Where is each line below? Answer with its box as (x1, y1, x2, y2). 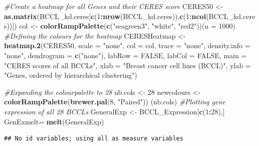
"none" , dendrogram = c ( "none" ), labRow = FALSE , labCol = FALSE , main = (4, 50, 247, 60)
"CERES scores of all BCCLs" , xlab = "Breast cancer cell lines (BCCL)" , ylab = (4, 60, 251, 70)
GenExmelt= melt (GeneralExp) (4, 116, 104, 126)
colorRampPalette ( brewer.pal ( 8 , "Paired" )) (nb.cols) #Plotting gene (4, 96, 225, 107)
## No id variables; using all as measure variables (4, 135, 183, 142)
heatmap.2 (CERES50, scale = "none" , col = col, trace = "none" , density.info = (4, 40, 250, 51)
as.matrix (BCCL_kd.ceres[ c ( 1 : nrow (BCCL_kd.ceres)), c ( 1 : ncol (4, 11, 206, 21)
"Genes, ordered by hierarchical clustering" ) (4, 70, 137, 80)
